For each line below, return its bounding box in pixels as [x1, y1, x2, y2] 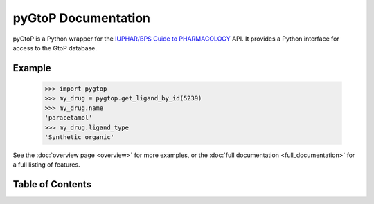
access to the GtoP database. [12, 44, 97, 52]
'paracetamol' [44, 114, 93, 122]
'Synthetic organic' [44, 133, 114, 141]
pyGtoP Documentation [12, 10, 150, 26]
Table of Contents [12, 178, 92, 190]
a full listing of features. [12, 160, 80, 169]
